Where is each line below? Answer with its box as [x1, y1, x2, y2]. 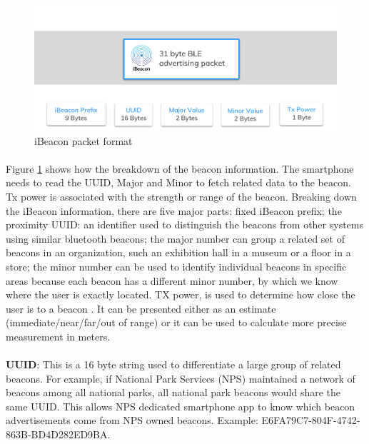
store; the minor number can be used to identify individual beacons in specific [6, 258, 347, 273]
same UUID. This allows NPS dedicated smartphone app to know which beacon [6, 398, 355, 413]
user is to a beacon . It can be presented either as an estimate [6, 301, 276, 316]
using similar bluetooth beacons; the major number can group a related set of [6, 231, 345, 246]
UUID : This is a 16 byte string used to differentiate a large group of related [6, 357, 341, 372]
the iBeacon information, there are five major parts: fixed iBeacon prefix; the [6, 203, 342, 218]
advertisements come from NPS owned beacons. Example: [6, 413, 258, 428]
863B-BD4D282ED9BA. [6, 427, 111, 442]
